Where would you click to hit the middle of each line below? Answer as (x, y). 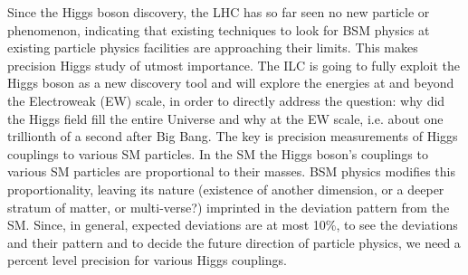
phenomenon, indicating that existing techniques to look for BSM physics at (219, 29)
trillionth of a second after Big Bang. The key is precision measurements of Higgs (233, 136)
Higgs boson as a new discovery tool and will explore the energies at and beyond (231, 83)
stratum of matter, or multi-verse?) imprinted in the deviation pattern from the (229, 207)
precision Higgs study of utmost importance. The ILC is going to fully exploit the (234, 65)
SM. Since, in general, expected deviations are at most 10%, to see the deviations (233, 225)
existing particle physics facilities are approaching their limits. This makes (213, 47)
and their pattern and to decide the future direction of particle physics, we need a (234, 242)
